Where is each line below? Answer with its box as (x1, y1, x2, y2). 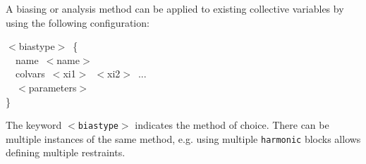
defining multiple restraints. (6, 145, 126, 160)
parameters (28, 80, 77, 94)
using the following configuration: (6, 15, 150, 30)
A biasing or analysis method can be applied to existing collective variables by (6, 1, 344, 15)
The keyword (6, 118, 62, 132)
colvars (15, 66, 45, 81)
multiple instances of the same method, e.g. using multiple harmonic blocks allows (6, 131, 361, 146)
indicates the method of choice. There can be (135, 118, 329, 132)
